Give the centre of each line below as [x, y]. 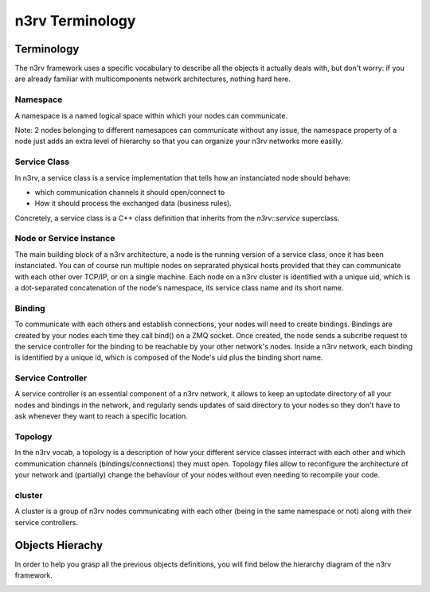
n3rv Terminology [75, 21]
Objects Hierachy [59, 545]
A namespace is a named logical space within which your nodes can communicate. [151, 115]
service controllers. [47, 522]
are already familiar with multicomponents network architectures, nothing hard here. [152, 79]
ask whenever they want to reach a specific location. [102, 416]
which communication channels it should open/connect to [130, 192]
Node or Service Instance [65, 239]
